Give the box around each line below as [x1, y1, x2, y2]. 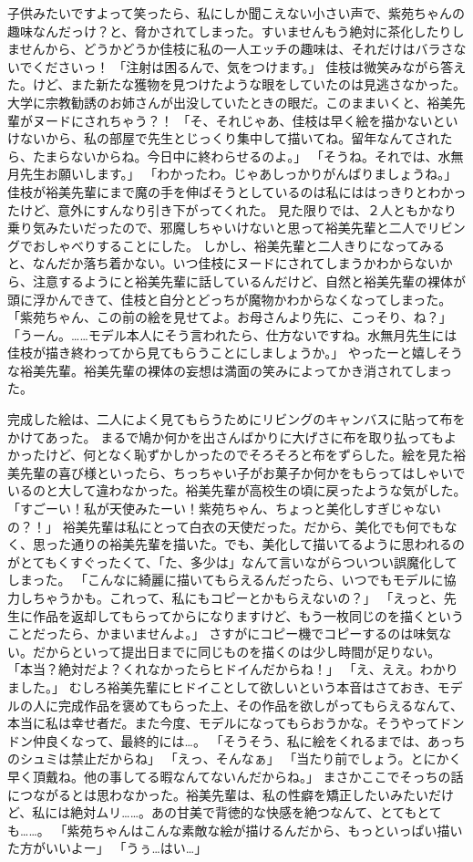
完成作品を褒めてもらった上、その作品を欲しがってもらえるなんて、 [57, 695, 464, 714]
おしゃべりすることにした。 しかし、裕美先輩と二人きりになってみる [32, 235, 445, 254]
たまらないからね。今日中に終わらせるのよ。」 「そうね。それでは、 [32, 146, 438, 165]
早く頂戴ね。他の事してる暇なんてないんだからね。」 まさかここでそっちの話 [7, 766, 464, 785]
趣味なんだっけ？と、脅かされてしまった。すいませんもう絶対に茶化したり [7, 21, 452, 40]
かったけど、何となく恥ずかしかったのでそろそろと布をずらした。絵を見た [7, 445, 453, 464]
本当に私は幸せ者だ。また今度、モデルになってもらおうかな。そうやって [7, 713, 439, 732]
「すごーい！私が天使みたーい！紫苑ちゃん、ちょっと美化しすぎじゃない [7, 499, 441, 518]
